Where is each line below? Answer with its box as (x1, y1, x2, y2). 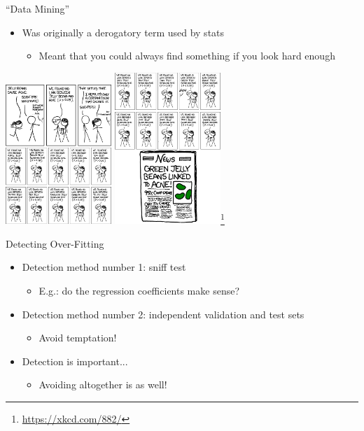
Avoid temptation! (38, 330, 117, 345)
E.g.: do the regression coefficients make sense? (38, 283, 240, 297)
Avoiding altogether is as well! (38, 377, 167, 392)
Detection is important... (22, 353, 128, 368)
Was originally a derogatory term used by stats (22, 24, 225, 39)
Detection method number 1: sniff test (22, 260, 186, 274)
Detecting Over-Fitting (6, 236, 104, 250)
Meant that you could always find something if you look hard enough (38, 48, 335, 63)
